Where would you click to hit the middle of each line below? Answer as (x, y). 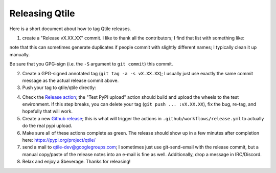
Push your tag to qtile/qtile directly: (59, 88)
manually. (20, 54)
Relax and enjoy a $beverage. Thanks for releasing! (76, 162)
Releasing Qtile (42, 13)
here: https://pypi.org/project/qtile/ (59, 140)
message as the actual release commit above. (71, 80)
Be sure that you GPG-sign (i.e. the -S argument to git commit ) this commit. (91, 64)
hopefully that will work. (48, 111)
